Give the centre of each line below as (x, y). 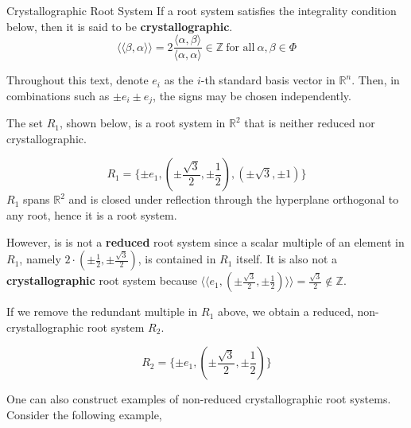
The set (25, 123)
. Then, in (376, 80)
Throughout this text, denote (78, 80)
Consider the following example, (84, 415)
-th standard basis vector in (268, 80)
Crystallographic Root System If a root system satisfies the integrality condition (202, 10)
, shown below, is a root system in (142, 123)
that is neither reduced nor (310, 123)
